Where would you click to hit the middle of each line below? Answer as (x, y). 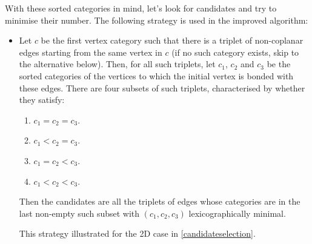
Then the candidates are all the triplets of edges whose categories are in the (160, 201)
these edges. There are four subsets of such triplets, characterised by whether (162, 87)
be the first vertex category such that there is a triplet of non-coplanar (172, 40)
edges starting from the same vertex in (91, 52)
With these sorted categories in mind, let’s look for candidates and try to (141, 8)
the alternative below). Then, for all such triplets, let (117, 64)
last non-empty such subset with (79, 213)
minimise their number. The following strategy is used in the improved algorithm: (157, 20)
